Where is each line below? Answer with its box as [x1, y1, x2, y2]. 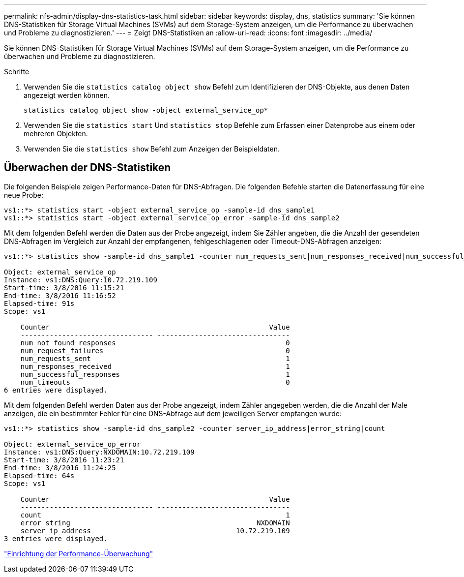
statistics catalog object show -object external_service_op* [24, 106, 268, 114]
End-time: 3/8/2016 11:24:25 [4, 463, 116, 472]
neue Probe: [4, 190, 43, 199]
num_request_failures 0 [20, 346, 290, 355]
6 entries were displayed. [4, 386, 108, 394]
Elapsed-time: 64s [4, 471, 75, 480]
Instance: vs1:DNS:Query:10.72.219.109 [4, 275, 157, 284]
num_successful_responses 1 [20, 370, 290, 378]
